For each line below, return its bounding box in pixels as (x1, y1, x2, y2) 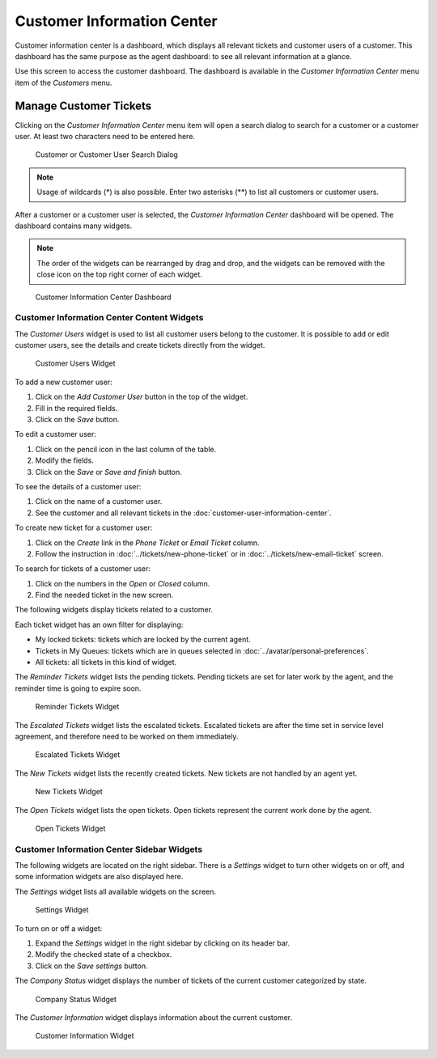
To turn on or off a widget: (15, 923, 103, 933)
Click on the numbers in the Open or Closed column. (35, 578, 210, 588)
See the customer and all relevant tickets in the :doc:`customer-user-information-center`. (35, 508, 332, 518)
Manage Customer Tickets (15, 99, 152, 112)
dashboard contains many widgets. (15, 221, 133, 231)
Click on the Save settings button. (35, 961, 148, 971)
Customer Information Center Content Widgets (15, 312, 204, 324)
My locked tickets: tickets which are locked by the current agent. (35, 635, 251, 645)
